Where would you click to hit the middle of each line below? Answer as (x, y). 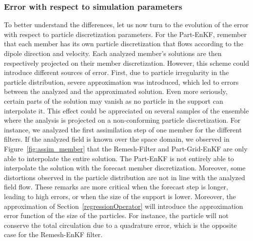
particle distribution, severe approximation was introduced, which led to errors (121, 82)
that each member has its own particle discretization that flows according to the (124, 44)
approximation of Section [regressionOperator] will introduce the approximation (124, 206)
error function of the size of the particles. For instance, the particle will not (116, 215)
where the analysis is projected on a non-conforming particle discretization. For (122, 120)
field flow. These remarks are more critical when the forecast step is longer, (116, 187)
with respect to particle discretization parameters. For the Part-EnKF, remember (125, 34)
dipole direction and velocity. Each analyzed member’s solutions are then (113, 53)
